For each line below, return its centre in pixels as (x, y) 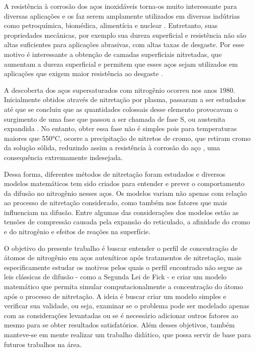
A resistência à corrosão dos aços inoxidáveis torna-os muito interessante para (120, 6)
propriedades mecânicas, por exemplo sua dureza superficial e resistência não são (125, 35)
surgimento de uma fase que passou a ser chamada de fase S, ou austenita (115, 119)
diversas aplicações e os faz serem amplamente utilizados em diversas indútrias (122, 15)
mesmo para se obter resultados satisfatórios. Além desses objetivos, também (119, 325)
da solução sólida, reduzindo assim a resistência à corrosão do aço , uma (112, 148)
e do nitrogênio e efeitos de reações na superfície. (77, 231)
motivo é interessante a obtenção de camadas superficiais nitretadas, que (113, 54)
